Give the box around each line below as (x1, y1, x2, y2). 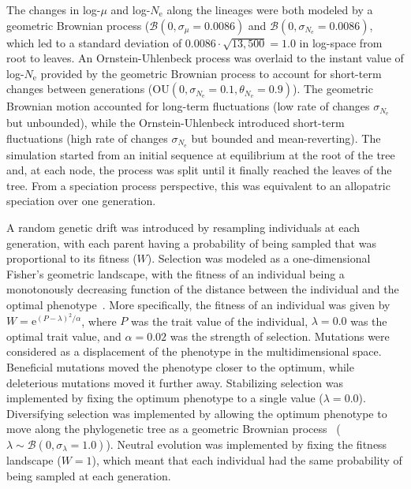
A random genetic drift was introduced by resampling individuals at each (6, 219, 361, 236)
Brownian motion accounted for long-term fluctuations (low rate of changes (6, 98, 370, 114)
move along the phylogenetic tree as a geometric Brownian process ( (6, 420, 341, 437)
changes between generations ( (6, 80, 153, 97)
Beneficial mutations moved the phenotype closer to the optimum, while (6, 358, 354, 375)
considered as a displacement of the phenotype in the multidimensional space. (6, 343, 382, 360)
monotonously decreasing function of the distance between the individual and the (6, 281, 399, 297)
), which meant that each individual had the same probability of (92, 451, 402, 468)
